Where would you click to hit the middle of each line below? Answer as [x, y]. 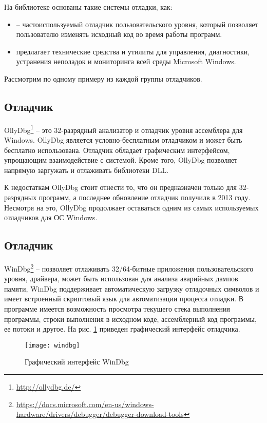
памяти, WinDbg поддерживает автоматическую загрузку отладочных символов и [132, 288]
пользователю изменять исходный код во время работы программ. [119, 34]
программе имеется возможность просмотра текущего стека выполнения [117, 309]
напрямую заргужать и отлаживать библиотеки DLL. [87, 170]
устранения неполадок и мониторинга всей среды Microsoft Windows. [126, 61]
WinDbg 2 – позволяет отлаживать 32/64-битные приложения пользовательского [129, 267]
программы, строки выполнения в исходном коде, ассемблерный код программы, [130, 319]
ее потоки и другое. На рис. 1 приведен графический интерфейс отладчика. [122, 329]
